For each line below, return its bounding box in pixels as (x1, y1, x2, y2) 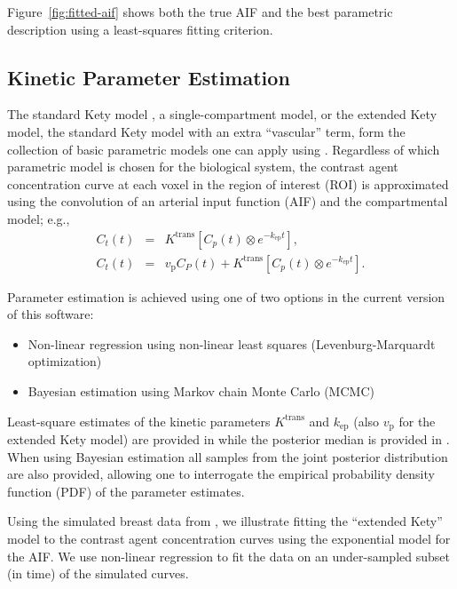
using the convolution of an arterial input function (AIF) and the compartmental (7, 192, 448, 211)
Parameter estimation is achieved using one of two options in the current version (7, 287, 445, 306)
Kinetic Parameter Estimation (7, 63, 290, 91)
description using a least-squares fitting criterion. (7, 20, 273, 38)
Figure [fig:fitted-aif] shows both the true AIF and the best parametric (7, 3, 393, 20)
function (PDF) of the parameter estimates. (7, 482, 245, 500)
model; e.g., (7, 209, 70, 227)
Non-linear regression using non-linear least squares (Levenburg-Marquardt (28, 334, 436, 353)
